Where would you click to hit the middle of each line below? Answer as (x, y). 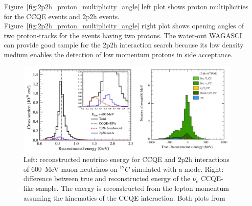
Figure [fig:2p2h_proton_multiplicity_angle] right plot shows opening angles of (124, 26)
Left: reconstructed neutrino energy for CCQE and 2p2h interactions (126, 159)
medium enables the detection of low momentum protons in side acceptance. (118, 54)
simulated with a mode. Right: (178, 169)
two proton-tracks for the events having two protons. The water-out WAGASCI (123, 35)
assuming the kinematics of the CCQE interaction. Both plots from (124, 197)
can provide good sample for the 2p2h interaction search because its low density (124, 45)
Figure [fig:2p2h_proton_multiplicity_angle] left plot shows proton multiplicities (126, 6)
